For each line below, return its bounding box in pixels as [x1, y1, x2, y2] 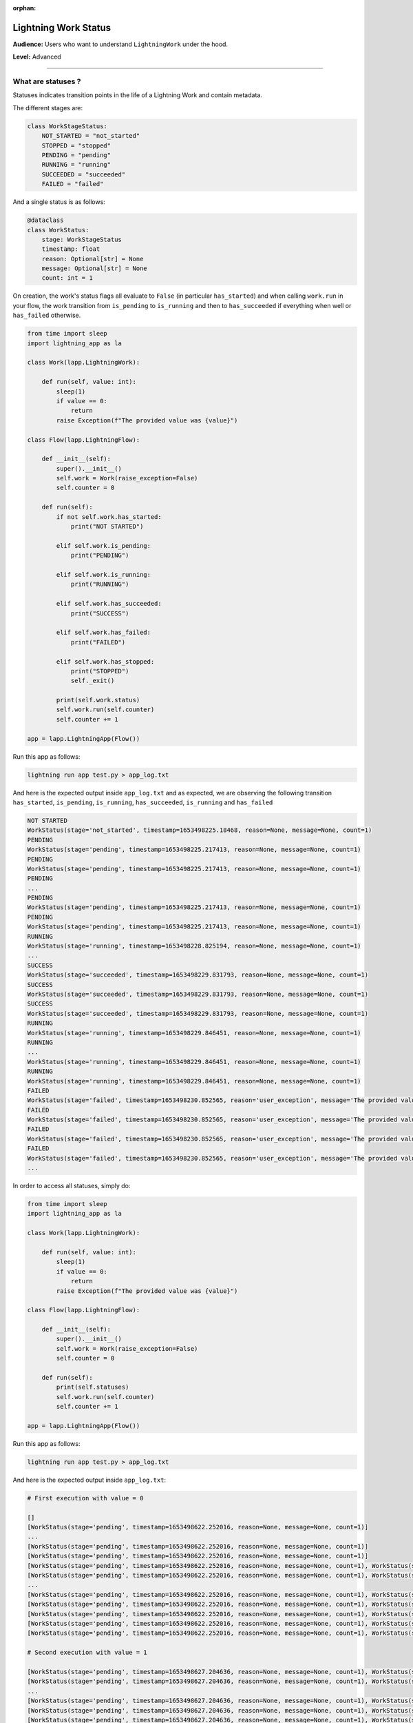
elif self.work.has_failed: [56, 629, 151, 637]
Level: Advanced [12, 52, 61, 61]
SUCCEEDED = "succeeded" [41, 170, 126, 179]
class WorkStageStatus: [27, 122, 108, 130]
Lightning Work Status [12, 21, 112, 34]
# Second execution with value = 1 [27, 1649, 147, 1657]
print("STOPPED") [70, 667, 129, 675]
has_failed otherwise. [12, 311, 81, 320]
